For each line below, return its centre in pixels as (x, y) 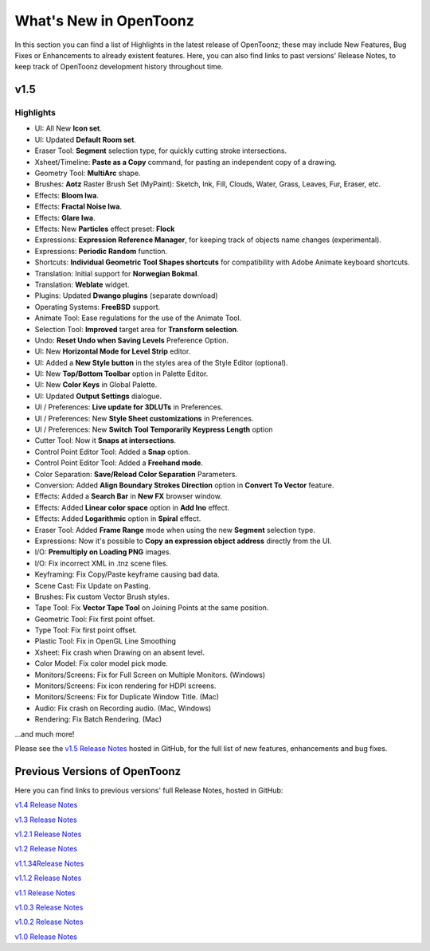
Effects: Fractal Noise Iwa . (78, 206)
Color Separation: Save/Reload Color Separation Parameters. (136, 474)
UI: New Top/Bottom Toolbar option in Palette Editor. (121, 374)
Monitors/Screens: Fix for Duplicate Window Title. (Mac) (127, 697)
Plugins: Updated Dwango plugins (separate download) (126, 295)
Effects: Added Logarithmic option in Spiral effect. (118, 519)
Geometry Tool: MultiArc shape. (88, 173)
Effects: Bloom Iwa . (67, 195)
